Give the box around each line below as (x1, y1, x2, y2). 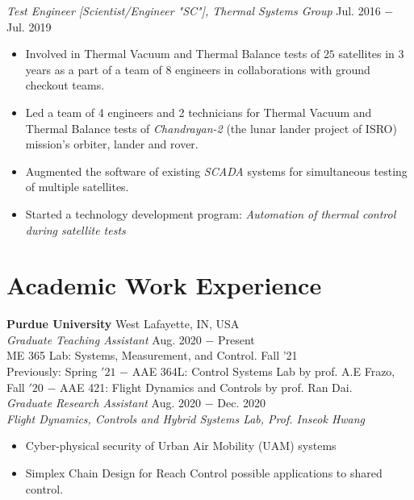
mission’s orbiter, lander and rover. (25, 135, 199, 152)
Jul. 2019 (6, 18, 52, 35)
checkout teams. (25, 77, 105, 94)
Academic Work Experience (6, 269, 322, 302)
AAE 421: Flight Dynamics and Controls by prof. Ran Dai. (60, 378, 353, 395)
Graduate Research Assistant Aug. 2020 (6, 394, 202, 411)
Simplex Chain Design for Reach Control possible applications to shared (25, 465, 383, 481)
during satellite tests (25, 221, 126, 238)
